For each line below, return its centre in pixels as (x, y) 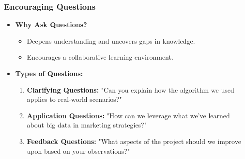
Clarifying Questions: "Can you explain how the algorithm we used (130, 89)
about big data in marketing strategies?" (87, 125)
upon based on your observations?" (78, 151)
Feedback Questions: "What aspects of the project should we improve (134, 141)
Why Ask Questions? (51, 24)
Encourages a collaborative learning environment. (100, 57)
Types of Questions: (49, 73)
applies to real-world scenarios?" (74, 99)
